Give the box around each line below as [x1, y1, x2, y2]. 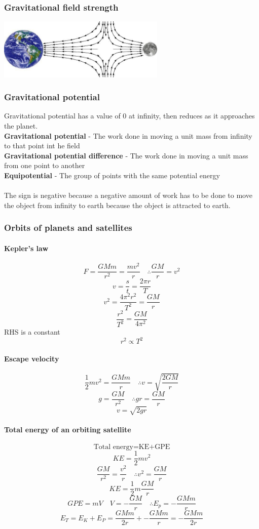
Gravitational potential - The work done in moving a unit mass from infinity [4, 130, 252, 141]
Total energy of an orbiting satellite [4, 424, 131, 434]
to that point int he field [4, 140, 80, 151]
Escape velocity [4, 353, 59, 363]
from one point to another [4, 160, 85, 171]
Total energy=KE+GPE [93, 443, 170, 451]
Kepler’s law [4, 242, 49, 253]
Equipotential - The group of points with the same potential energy [4, 170, 220, 181]
